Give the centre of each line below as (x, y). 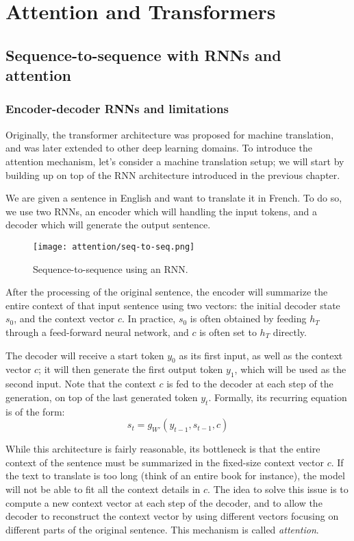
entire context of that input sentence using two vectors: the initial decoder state (173, 305)
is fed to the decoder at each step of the (250, 384)
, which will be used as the (290, 369)
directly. (290, 332)
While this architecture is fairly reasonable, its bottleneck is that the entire (163, 449)
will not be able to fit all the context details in (103, 489)
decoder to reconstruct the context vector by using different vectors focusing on (172, 516)
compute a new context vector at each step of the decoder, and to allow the (164, 502)
